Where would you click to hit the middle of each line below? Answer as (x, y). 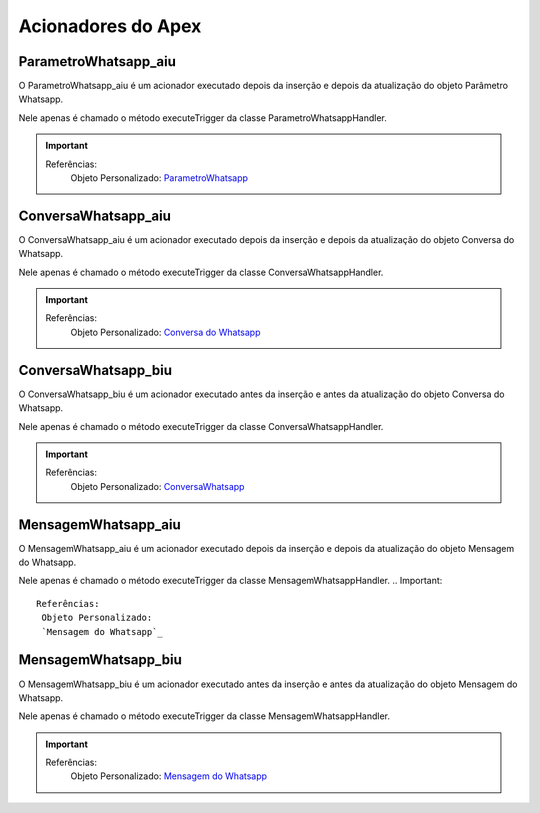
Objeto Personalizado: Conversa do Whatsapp (165, 332)
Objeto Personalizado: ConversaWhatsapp (157, 486)
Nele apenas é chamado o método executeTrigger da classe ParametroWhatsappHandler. (202, 117)
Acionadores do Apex (110, 26)
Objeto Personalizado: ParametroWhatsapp (159, 178)
